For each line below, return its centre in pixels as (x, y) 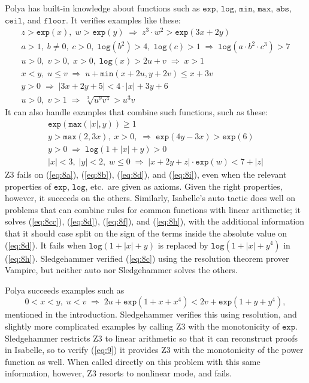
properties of (28, 186)
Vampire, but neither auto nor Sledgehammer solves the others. (121, 270)
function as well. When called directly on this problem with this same (133, 361)
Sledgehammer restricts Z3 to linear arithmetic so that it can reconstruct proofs (152, 338)
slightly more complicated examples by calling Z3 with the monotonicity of (142, 326)
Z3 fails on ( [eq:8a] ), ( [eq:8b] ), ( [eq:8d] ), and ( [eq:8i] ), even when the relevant (146, 174)
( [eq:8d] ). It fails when (46, 245)
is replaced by (183, 245)
